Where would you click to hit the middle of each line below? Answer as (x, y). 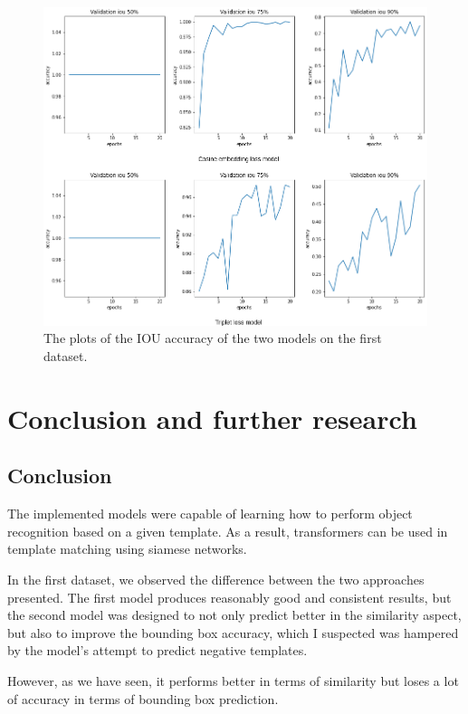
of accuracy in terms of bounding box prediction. (143, 698)
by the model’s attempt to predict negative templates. (158, 650)
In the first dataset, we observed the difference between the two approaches (216, 579)
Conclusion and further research (212, 418)
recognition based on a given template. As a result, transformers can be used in (228, 531)
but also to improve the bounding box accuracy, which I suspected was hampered (233, 632)
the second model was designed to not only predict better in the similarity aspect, (234, 615)
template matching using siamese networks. (127, 549)
